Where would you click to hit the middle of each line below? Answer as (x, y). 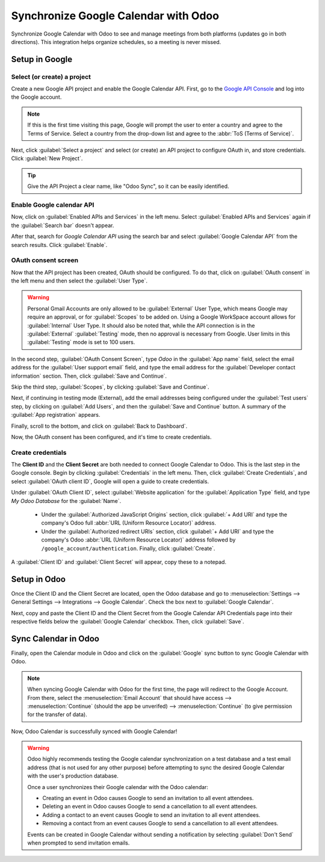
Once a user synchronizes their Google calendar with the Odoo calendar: (118, 787)
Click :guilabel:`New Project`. (47, 158)
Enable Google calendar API (53, 205)
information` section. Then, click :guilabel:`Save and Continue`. (89, 376)
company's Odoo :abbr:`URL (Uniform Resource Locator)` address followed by (138, 540)
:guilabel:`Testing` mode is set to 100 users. (81, 342)
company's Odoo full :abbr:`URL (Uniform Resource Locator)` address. (129, 523)
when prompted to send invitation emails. (79, 843)
